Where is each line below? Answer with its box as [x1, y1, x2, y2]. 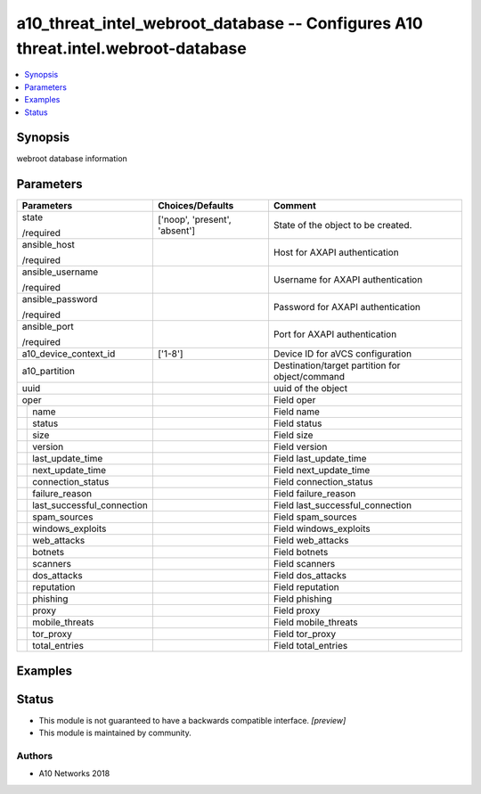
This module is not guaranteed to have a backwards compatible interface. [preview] [38, 715, 346, 725]
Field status [273, 417, 322, 430]
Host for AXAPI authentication [273, 246, 400, 258]
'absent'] [157, 225, 196, 237]
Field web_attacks [273, 535, 349, 547]
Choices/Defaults [157, 200, 234, 212]
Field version [273, 441, 328, 454]
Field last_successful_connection [273, 499, 412, 512]
